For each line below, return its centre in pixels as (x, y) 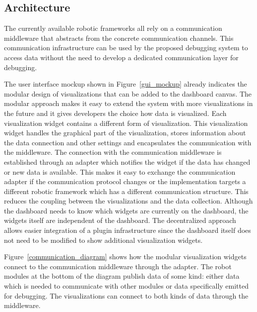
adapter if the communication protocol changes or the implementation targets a (125, 181)
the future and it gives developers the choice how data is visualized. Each (115, 113)
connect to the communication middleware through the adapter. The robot (118, 266)
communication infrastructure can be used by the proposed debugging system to (126, 48)
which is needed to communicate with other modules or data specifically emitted (126, 286)
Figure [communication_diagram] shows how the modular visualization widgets (125, 257)
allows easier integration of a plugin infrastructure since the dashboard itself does (128, 230)
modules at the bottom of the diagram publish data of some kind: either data (122, 276)
